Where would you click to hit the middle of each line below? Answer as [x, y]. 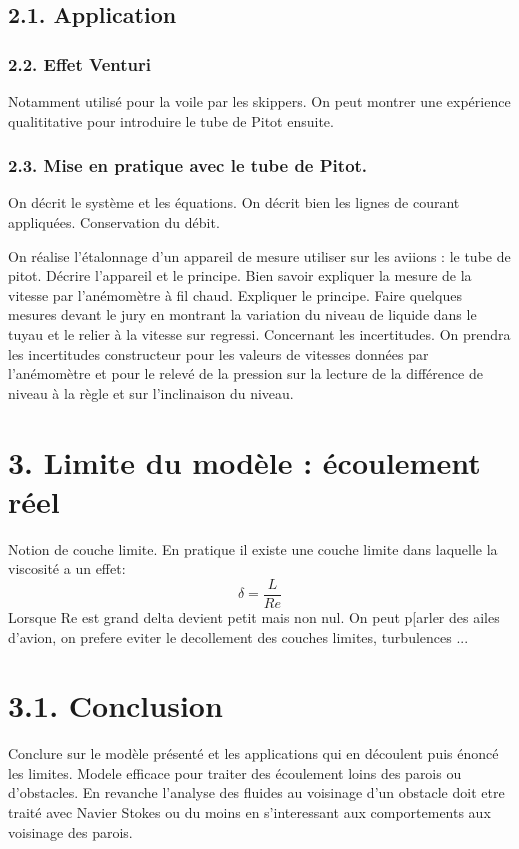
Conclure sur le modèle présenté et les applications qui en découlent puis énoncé [253, 753]
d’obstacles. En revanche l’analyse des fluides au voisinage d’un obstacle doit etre [256, 792]
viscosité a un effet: [67, 568]
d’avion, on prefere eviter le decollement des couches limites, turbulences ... [238, 636]
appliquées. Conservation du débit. [114, 222]
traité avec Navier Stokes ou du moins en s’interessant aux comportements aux [249, 812]
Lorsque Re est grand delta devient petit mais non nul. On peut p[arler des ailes [254, 616]
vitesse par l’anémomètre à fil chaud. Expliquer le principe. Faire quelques [235, 294]
